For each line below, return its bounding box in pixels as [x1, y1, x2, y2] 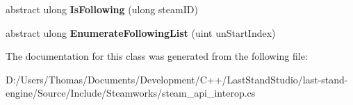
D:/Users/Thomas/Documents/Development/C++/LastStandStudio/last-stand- [6, 72, 348, 86]
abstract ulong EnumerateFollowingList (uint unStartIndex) [6, 25, 276, 40]
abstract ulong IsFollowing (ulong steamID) [6, 2, 198, 16]
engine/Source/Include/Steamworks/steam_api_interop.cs [6, 86, 256, 100]
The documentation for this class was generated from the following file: [6, 49, 308, 63]
